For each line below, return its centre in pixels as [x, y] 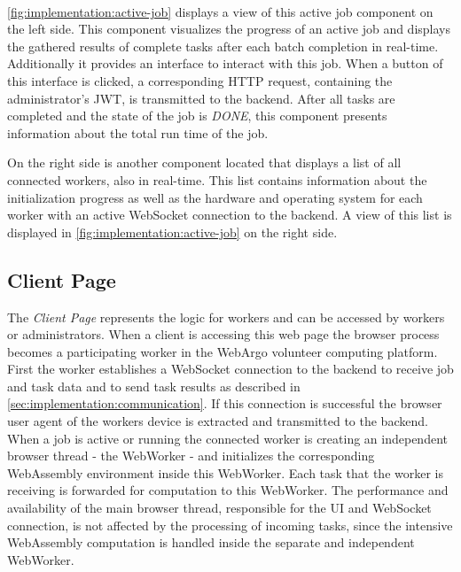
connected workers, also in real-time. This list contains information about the [217, 179]
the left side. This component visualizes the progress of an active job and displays [229, 29]
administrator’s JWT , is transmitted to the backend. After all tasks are [201, 98]
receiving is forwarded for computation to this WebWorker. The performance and [228, 490]
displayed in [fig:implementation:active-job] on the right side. [172, 232]
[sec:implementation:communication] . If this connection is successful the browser [225, 403]
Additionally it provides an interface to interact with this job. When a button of [225, 63]
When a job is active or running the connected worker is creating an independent [227, 438]
